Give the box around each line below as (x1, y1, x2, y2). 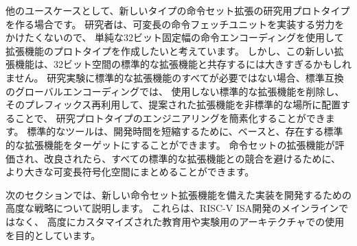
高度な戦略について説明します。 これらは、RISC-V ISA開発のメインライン (5, 201, 339, 215)
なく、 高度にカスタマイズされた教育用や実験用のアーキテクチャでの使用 (14, 214, 345, 228)
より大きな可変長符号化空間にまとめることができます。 (5, 164, 255, 179)
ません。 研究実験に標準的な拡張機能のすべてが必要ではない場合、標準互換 (5, 70, 344, 84)
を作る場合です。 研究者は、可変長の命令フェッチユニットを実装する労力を (5, 16, 345, 31)
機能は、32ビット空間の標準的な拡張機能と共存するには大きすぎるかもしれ (14, 57, 352, 71)
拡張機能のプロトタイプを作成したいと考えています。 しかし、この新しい (5, 43, 334, 58)
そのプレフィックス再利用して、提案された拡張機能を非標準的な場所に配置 (5, 97, 341, 112)
